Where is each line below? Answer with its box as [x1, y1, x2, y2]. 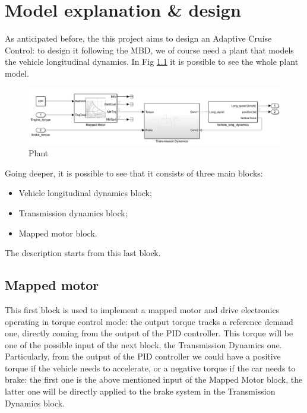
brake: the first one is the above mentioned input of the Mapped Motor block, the [5, 373, 303, 386]
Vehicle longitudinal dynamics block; [18, 187, 152, 199]
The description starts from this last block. [5, 247, 161, 259]
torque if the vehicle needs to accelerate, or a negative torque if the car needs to [5, 361, 296, 374]
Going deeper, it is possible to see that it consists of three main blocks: [5, 166, 263, 179]
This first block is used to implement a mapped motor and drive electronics [5, 303, 280, 316]
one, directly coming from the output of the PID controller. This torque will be [5, 327, 293, 339]
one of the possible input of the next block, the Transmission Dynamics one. [5, 338, 282, 351]
